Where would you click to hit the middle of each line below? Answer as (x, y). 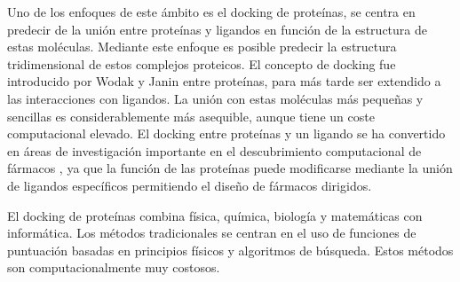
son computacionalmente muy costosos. (114, 267)
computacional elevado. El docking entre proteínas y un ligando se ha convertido (226, 133)
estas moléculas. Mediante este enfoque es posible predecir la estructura (202, 47)
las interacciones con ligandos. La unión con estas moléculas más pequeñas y (215, 98)
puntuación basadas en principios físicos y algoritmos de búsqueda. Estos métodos (230, 250)
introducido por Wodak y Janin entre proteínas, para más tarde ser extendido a (224, 81)
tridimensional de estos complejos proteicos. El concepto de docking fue (202, 63)
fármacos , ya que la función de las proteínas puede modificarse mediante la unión (230, 168)
